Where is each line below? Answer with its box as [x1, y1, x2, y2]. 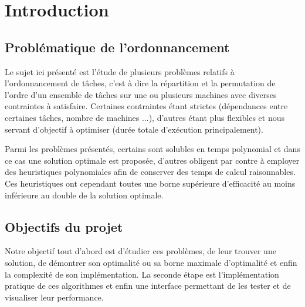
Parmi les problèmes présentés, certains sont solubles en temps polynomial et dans [5, 143, 300, 155]
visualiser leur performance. [5, 291, 104, 303]
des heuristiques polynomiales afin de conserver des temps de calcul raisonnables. [5, 166, 296, 178]
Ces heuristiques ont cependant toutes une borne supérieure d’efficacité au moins [5, 177, 296, 189]
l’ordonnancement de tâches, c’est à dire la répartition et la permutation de [5, 77, 276, 89]
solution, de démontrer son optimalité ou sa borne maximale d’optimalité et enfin [5, 256, 297, 268]
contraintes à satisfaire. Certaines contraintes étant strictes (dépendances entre [5, 100, 288, 112]
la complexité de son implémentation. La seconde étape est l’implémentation [5, 268, 279, 280]
